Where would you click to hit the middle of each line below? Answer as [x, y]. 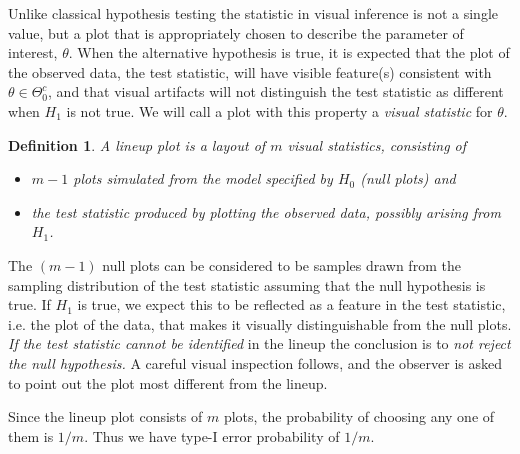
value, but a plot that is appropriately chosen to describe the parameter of [236, 32]
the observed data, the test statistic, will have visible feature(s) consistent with [250, 71]
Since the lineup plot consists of [105, 416]
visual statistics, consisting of [377, 144]
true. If [29, 304]
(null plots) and [408, 178]
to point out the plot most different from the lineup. [168, 382]
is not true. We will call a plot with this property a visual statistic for [279, 110]
